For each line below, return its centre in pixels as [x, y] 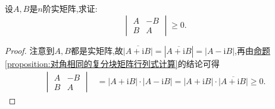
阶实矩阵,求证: [70, 8]
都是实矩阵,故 [97, 50]
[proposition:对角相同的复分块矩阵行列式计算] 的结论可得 [112, 63]
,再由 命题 [252, 50]
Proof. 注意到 [30, 50]
